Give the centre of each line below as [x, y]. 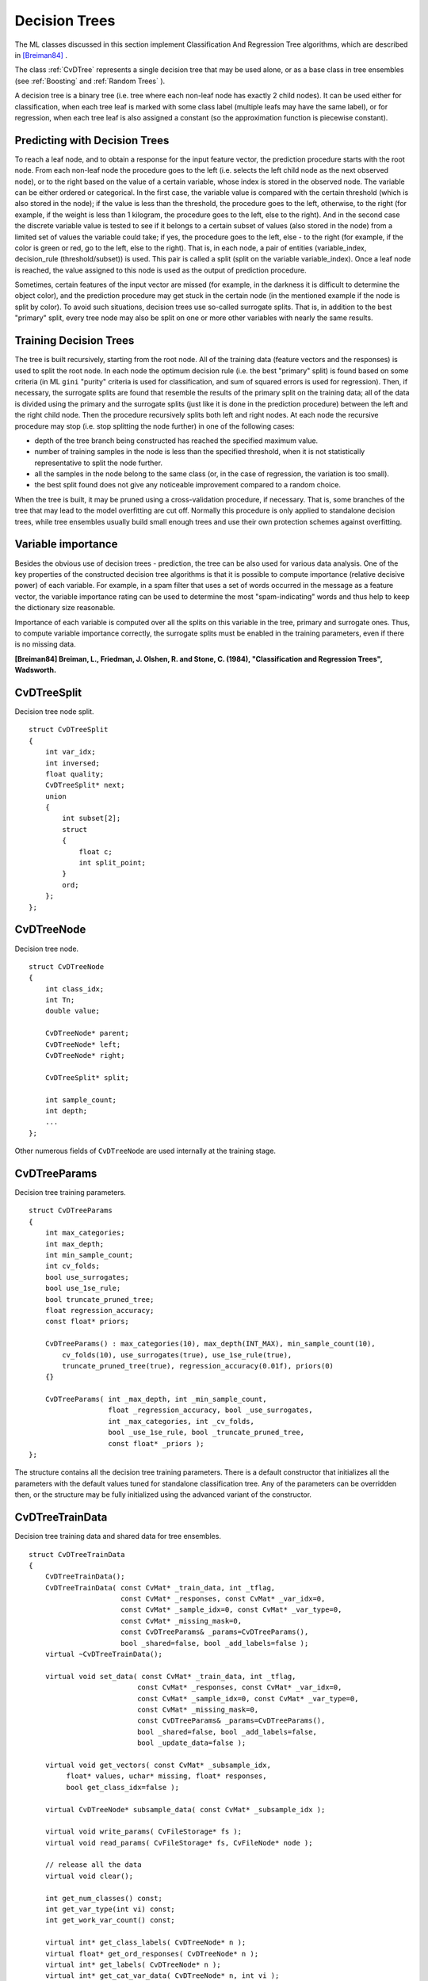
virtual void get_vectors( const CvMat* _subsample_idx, [158, 1765]
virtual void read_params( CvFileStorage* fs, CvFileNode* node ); [179, 1843]
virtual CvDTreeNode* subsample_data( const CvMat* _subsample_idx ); [185, 1809]
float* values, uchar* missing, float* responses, [166, 1776]
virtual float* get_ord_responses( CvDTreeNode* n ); [152, 1954]
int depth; [66, 1111]
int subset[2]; [92, 819]
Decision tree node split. [54, 711]
